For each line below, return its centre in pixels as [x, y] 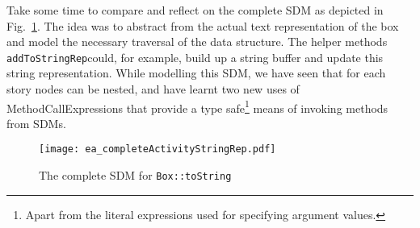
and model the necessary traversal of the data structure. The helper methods [197, 41]
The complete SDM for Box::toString [135, 175]
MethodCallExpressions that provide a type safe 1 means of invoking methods [197, 106]
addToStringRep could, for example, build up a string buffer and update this [195, 57]
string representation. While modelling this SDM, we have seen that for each [196, 73]
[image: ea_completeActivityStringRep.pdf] [157, 149]
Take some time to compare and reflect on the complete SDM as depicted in [195, 10]
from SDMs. [36, 123]
